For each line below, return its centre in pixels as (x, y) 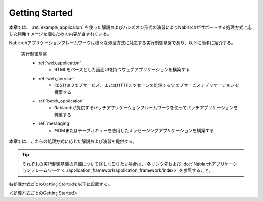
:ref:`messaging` (54, 123)
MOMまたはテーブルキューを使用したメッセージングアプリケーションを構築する (134, 130)
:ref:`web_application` (59, 63)
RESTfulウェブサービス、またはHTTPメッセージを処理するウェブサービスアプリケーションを (147, 85)
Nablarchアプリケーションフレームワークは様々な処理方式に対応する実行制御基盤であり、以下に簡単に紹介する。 (122, 43)
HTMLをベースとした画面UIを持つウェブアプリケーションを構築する (122, 69)
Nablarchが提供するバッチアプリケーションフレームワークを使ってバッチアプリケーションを (146, 108)
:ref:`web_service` (56, 78)
